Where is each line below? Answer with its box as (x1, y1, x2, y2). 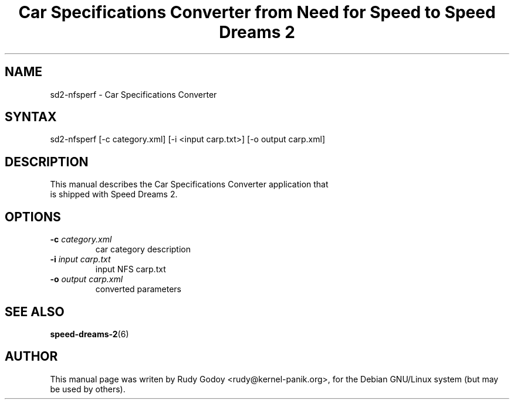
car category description (95, 244, 191, 255)
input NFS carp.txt (95, 264, 166, 275)
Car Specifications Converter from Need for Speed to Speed (18, 2, 496, 22)
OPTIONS (5, 209, 61, 224)
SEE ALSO (5, 304, 65, 319)
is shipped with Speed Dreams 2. (50, 189, 178, 200)
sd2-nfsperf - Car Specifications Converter (50, 89, 217, 100)
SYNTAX (5, 109, 57, 125)
